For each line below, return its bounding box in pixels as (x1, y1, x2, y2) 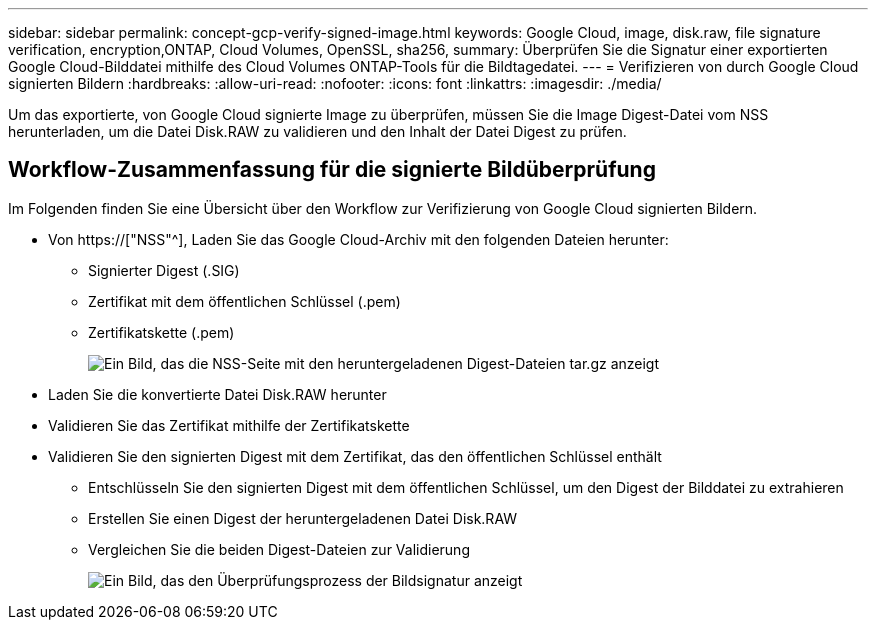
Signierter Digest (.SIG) (88, 261, 240, 279)
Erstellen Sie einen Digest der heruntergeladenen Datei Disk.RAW (88, 509, 518, 527)
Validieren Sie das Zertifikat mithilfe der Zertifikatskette (48, 416, 410, 434)
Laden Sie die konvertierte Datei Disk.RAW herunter (48, 385, 387, 403)
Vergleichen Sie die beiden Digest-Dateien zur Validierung (88, 540, 470, 558)
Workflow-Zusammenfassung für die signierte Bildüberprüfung (8, 157, 656, 183)
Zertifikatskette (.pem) (88, 323, 235, 341)
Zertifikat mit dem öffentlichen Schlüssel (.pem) (88, 292, 401, 310)
